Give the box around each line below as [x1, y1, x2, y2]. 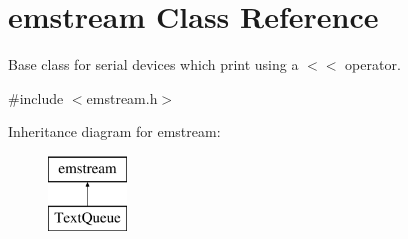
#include [8, 87, 64, 108]
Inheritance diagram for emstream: [8, 121, 221, 142]
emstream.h [86, 87, 158, 108]
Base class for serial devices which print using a [8, 54, 299, 75]
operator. [345, 54, 401, 75]
